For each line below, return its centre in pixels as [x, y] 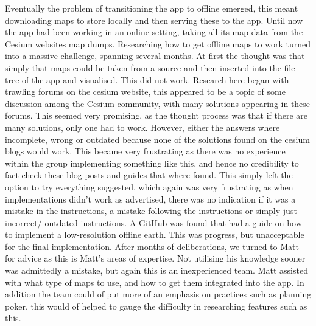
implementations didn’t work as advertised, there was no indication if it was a [150, 199]
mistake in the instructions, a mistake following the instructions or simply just [151, 211]
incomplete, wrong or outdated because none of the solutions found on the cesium [157, 139]
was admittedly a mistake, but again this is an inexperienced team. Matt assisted [156, 270]
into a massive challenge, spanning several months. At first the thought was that [155, 56]
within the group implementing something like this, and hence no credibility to [152, 163]
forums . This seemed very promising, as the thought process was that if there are [156, 115]
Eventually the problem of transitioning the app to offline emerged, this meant [152, 8]
